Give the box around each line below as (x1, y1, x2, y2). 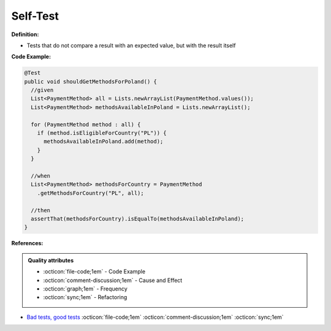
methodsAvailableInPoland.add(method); (44, 138, 164, 145)
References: (11, 240, 44, 247)
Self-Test (11, 9, 59, 23)
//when (31, 172, 51, 179)
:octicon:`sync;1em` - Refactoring (43, 294, 127, 301)
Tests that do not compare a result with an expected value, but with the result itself (26, 42, 236, 49)
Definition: (11, 31, 39, 38)
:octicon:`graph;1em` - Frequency (43, 285, 128, 292)
